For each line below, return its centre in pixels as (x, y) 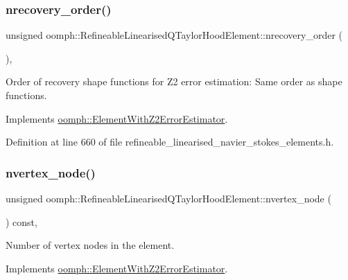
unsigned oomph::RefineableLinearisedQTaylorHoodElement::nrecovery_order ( (174, 35)
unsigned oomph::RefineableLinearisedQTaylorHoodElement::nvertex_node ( (168, 198)
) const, (21, 221)
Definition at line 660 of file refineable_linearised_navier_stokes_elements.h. (170, 142)
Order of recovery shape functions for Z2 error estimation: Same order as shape (174, 81)
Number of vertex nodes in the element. (90, 245)
